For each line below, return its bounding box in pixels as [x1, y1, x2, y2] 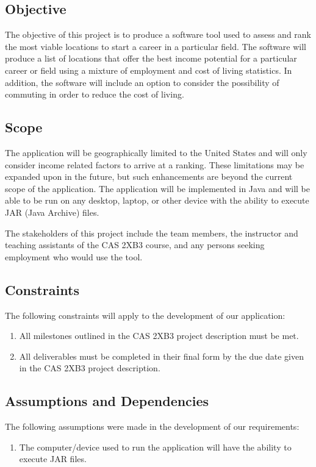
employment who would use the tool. [5, 250, 143, 263]
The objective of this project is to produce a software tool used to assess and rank [5, 28, 312, 41]
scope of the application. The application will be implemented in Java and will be [5, 182, 311, 194]
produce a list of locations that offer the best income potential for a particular [5, 52, 297, 65]
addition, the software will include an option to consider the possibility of [5, 76, 279, 88]
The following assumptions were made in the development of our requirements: [5, 420, 300, 433]
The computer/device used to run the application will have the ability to [19, 440, 292, 453]
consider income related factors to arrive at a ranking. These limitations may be [5, 158, 304, 171]
